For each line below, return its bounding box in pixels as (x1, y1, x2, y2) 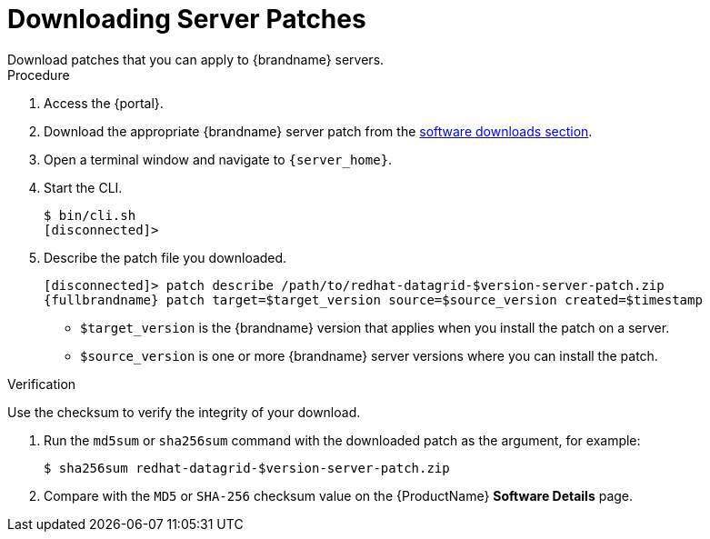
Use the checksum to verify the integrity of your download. (7, 404, 361, 420)
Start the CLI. (44, 179, 123, 195)
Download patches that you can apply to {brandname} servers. (7, 51, 385, 67)
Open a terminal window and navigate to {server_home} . (44, 151, 393, 167)
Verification (7, 375, 76, 392)
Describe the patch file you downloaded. (44, 249, 287, 265)
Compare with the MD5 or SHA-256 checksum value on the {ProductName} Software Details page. (44, 487, 634, 504)
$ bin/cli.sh (44, 207, 136, 223)
